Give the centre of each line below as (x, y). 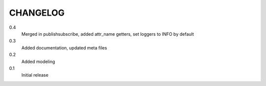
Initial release (35, 75)
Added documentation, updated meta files (64, 48)
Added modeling (38, 62)
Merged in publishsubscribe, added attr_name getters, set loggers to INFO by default (108, 34)
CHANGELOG (37, 13)
